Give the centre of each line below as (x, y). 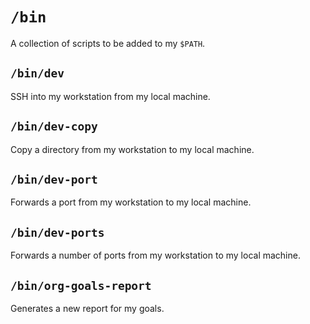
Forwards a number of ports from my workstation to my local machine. (155, 255)
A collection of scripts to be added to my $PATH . (108, 43)
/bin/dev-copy (54, 126)
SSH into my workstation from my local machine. (110, 96)
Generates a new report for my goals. (87, 308)
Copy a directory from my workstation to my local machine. (132, 149)
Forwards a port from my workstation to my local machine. (131, 202)
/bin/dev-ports (57, 232)
